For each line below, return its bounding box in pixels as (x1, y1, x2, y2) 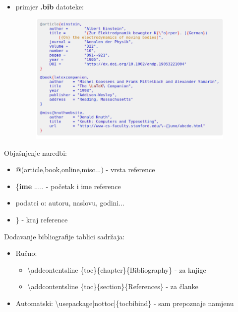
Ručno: (15, 248, 37, 258)
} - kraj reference (15, 214, 68, 225)
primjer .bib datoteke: (15, 1, 84, 11)
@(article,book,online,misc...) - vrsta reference (15, 164, 155, 175)
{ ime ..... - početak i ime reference (15, 181, 121, 191)
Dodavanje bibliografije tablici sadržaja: (4, 231, 125, 241)
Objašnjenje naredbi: (4, 147, 67, 158)
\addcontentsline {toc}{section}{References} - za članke (27, 281, 198, 292)
